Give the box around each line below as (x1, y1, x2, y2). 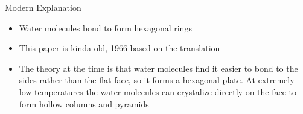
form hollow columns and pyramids (19, 97, 149, 110)
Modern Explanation (5, 1, 81, 13)
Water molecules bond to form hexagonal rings (19, 21, 192, 34)
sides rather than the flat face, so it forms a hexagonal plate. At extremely (19, 74, 295, 86)
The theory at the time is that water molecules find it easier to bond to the (19, 62, 298, 74)
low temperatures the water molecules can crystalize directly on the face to (19, 85, 297, 98)
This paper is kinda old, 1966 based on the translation (19, 42, 220, 54)
